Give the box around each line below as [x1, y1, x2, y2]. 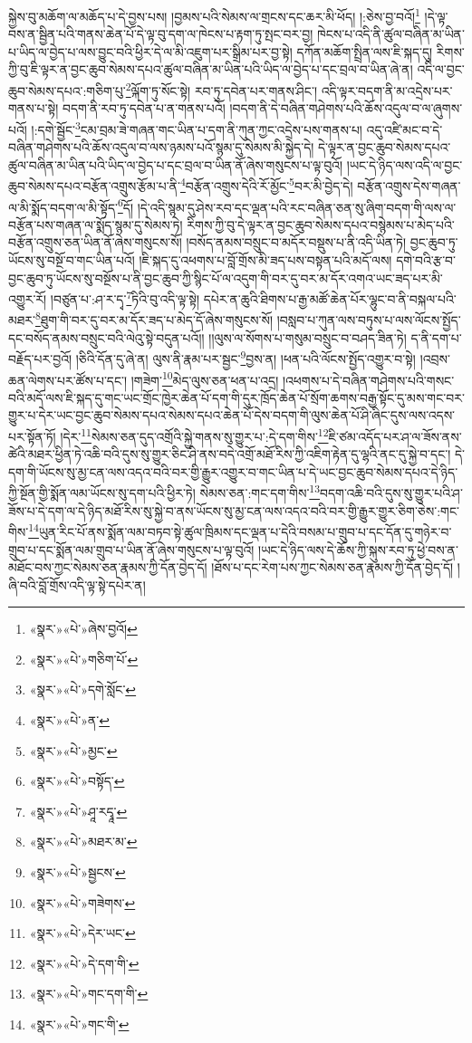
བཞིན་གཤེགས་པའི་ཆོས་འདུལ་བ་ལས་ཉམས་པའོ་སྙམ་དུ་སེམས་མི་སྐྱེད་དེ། [8, 138, 314, 157]
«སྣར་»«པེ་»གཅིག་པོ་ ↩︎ [29, 649, 139, 668]
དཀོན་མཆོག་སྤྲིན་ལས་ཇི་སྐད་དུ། [296, 42, 433, 61]
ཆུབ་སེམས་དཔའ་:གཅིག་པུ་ [8, 81, 126, 100]
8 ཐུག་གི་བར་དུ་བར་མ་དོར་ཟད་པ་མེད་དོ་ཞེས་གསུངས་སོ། [34, 308, 274, 330]
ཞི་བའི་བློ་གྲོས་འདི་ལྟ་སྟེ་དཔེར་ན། [8, 575, 146, 594]
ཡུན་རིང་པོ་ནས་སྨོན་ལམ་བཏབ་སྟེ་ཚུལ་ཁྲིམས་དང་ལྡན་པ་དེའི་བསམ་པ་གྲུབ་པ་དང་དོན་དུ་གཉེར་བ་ [38, 521, 452, 541]
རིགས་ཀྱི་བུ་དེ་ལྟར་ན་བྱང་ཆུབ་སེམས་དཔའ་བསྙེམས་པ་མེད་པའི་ [187, 215, 455, 234]
